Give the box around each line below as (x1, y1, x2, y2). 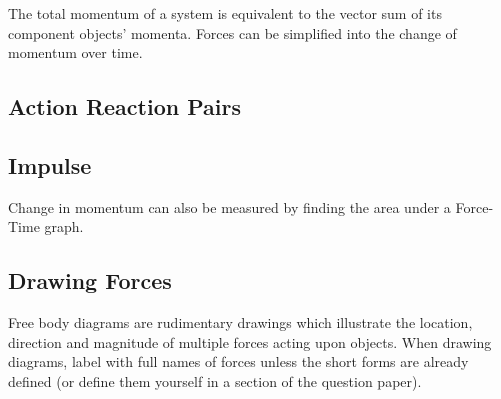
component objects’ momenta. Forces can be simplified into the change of (8, 22, 457, 43)
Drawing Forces (8, 265, 172, 296)
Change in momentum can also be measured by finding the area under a (8, 196, 451, 217)
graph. (44, 216, 84, 237)
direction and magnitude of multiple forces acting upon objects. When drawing (8, 331, 492, 352)
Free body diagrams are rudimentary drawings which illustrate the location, (8, 312, 473, 333)
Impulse (8, 149, 92, 180)
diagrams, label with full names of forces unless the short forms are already (8, 351, 469, 372)
